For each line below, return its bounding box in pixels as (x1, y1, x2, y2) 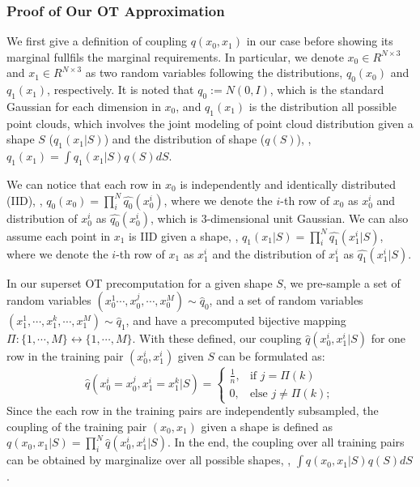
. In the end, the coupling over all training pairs (167, 434, 405, 451)
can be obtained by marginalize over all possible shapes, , (6, 451, 291, 468)
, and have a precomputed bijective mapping (125, 312, 346, 329)
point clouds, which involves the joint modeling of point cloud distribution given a (6, 114, 414, 131)
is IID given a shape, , (129, 227, 239, 244)
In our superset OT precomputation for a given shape (6, 274, 273, 291)
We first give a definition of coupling (6, 32, 187, 49)
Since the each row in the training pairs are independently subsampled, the (6, 402, 379, 419)
